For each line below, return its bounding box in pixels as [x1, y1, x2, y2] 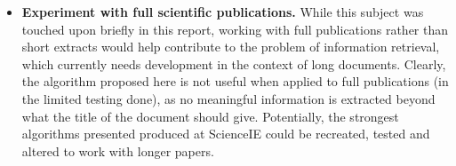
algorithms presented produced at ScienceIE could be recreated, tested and [21, 124, 430, 143]
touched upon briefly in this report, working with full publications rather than [21, 20, 449, 38]
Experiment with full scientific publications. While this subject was [21, 3, 424, 20]
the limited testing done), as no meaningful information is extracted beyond [21, 89, 436, 107]
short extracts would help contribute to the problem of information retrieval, [21, 37, 440, 56]
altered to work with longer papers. [21, 141, 214, 160]
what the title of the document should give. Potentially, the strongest [21, 107, 399, 125]
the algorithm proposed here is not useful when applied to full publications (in [21, 72, 449, 91]
